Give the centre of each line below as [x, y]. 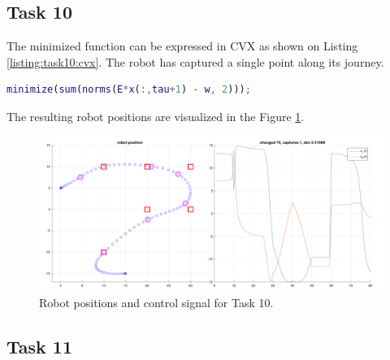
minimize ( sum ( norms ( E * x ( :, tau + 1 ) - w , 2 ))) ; [129, 90]
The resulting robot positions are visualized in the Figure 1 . [156, 116]
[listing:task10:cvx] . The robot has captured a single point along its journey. [195, 61]
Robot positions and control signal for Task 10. [156, 302]
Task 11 [39, 346]
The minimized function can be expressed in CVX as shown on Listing [182, 46]
